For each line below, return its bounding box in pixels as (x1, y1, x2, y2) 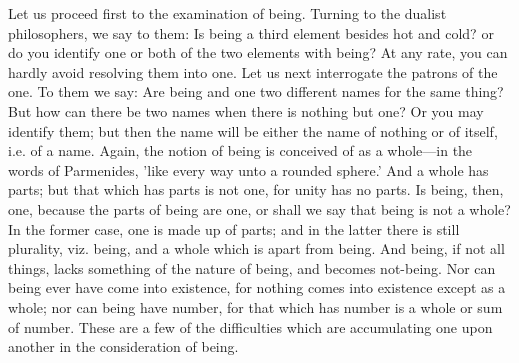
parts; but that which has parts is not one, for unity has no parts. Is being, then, (8, 179, 504, 200)
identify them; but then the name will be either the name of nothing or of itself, (8, 120, 498, 141)
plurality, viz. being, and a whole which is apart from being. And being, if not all (8, 238, 505, 259)
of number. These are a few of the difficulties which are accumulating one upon (8, 316, 493, 337)
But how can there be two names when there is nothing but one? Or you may (8, 100, 484, 121)
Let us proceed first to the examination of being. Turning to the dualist (8, 3, 447, 23)
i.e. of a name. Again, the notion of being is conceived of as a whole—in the (8, 140, 473, 161)
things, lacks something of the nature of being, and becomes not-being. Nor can (8, 257, 496, 278)
